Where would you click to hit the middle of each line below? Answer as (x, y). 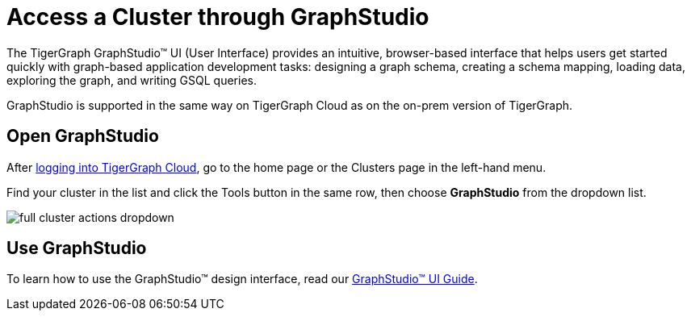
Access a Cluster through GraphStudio (218, 17)
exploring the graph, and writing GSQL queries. (132, 80)
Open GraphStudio (83, 136)
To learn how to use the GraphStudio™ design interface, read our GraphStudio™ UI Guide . (242, 279)
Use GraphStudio (77, 248)
